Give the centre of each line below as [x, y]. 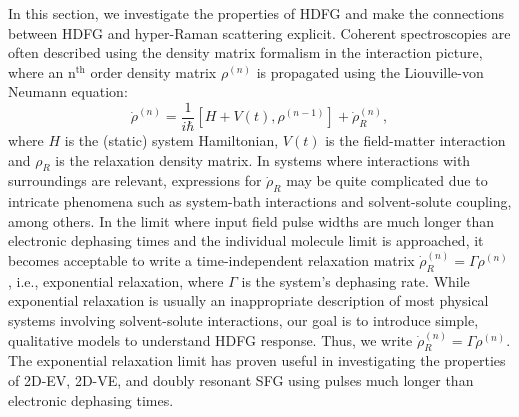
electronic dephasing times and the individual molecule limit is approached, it [246, 240]
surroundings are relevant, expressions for [135, 180]
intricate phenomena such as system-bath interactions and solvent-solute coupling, [260, 201]
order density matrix [153, 71]
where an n [42, 71]
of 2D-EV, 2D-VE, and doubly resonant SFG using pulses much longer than [241, 379]
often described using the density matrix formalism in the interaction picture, [245, 52]
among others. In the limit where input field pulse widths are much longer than [251, 220]
